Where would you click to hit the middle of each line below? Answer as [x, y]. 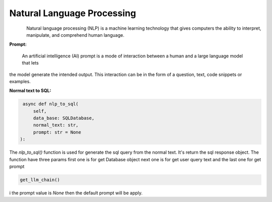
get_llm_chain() [40, 180]
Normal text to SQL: [30, 91]
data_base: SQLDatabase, [64, 118]
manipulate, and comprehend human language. [75, 35]
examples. [20, 81]
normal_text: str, [56, 125]
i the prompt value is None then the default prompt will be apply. [76, 193]
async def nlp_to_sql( [51, 104]
